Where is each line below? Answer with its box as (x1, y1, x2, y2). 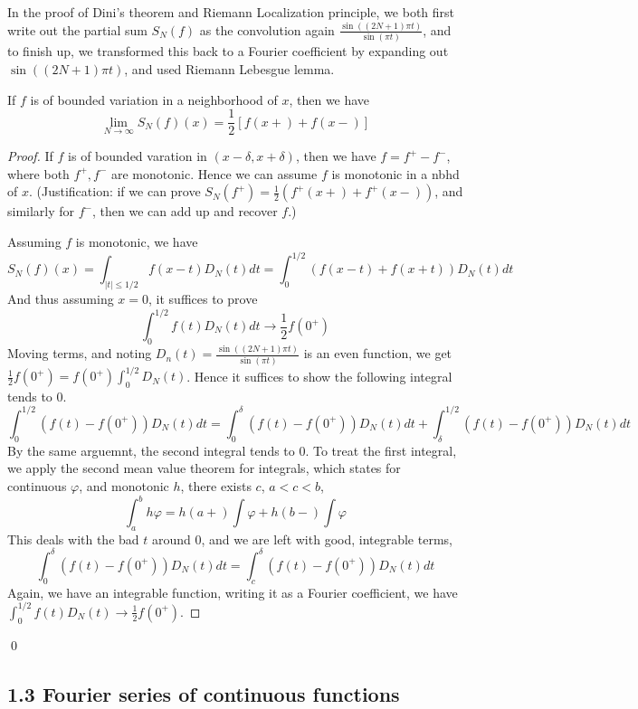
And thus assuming (7, 288, 114, 307)
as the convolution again (199, 20, 335, 39)
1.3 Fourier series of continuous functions (7, 679, 400, 707)
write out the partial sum (7, 20, 148, 39)
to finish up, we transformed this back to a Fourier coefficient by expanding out (7, 42, 449, 61)
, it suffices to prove (148, 288, 258, 307)
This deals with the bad (7, 529, 139, 548)
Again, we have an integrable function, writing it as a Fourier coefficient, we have (7, 582, 458, 601)
